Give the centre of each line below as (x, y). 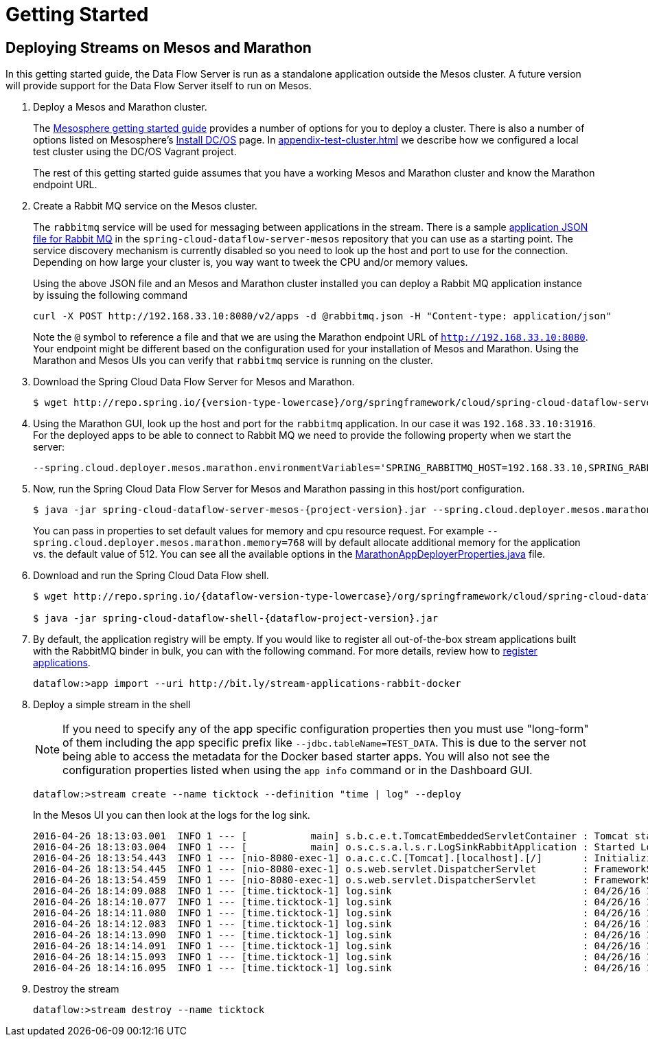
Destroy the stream (76, 989)
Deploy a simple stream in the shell (112, 705)
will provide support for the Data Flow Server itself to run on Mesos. (159, 86)
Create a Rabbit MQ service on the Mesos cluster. (145, 206)
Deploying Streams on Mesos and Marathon (159, 47)
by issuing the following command (111, 295)
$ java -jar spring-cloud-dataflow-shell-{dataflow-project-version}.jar (236, 619)
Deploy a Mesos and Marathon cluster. (120, 107)
